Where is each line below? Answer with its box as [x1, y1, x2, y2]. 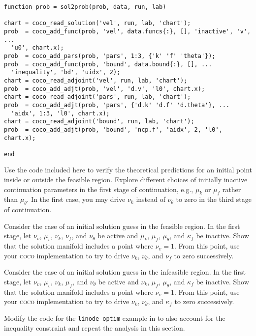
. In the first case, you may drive [27, 194, 126, 204]
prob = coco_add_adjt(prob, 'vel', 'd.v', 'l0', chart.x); [4, 85, 205, 92]
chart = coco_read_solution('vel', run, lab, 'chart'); [4, 20, 191, 27]
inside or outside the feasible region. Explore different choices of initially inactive [4, 174, 248, 185]
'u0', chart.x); [11, 44, 64, 52]
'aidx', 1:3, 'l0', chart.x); [11, 110, 110, 117]
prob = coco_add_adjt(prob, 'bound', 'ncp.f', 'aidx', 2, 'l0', [4, 126, 223, 133]
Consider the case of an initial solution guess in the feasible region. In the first [4, 221, 240, 231]
